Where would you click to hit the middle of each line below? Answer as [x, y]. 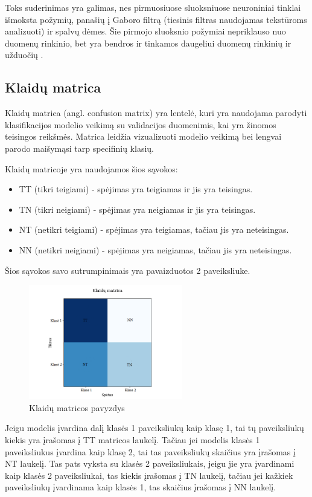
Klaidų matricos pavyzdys [77, 407]
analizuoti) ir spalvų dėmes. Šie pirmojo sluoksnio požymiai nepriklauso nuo [145, 31]
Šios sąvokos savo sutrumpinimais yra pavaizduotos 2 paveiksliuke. [128, 270]
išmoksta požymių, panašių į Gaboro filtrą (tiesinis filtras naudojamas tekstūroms [156, 19]
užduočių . [24, 55]
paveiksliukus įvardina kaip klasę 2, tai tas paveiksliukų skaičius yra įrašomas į [150, 451]
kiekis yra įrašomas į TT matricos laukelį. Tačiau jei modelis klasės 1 [132, 440]
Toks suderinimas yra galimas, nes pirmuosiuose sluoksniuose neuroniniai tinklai [153, 7]
